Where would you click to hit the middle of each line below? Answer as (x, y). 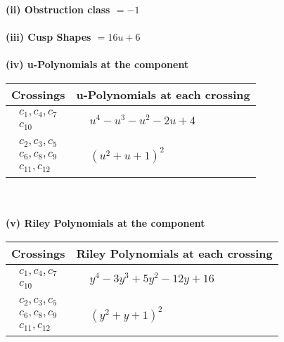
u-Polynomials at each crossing (163, 94)
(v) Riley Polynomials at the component (105, 223)
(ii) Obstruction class (58, 9)
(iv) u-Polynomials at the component (97, 64)
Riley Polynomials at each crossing (174, 254)
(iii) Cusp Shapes (49, 37)
